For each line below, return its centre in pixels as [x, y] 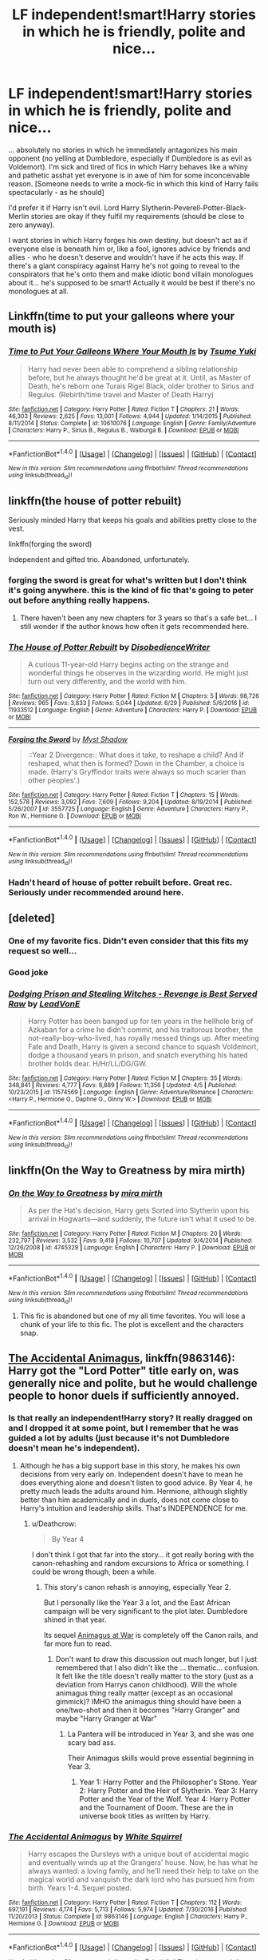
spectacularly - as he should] [57, 192]
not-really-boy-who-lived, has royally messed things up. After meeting [143, 1038]
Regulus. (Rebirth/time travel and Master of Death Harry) [121, 394]
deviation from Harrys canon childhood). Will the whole [146, 1684]
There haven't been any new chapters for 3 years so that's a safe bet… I [138, 618]
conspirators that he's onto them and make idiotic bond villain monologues [131, 274]
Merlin [19, 216]
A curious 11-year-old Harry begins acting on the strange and [128, 664]
